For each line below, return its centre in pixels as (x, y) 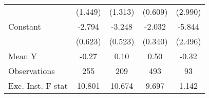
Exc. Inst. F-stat (38, 85)
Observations (32, 71)
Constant (25, 26)
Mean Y (23, 56)
